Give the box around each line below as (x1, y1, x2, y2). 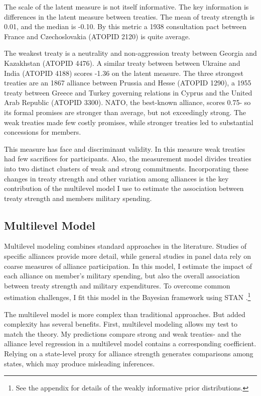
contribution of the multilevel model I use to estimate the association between (4, 183, 244, 193)
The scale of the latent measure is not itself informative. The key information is (4, 2, 249, 12)
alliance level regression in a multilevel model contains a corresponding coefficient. (4, 338, 256, 349)
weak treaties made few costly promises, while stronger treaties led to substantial (4, 117, 253, 127)
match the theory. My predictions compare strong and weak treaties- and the (4, 328, 241, 339)
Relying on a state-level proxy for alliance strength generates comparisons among (4, 348, 253, 359)
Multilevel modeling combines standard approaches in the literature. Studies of (4, 241, 247, 251)
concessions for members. (4, 127, 81, 137)
